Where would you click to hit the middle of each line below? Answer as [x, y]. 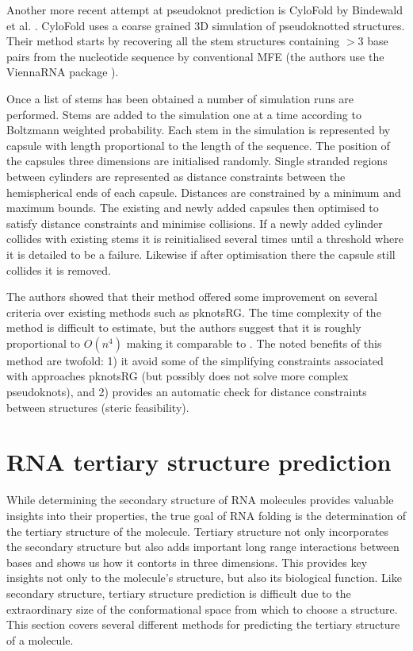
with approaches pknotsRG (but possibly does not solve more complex [178, 376]
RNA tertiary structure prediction [199, 462]
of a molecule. [40, 639]
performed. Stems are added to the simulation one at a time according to [184, 114]
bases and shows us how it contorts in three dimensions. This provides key [187, 562]
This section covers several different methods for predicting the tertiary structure [203, 624]
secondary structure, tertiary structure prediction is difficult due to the [179, 593]
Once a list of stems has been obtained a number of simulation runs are [180, 98]
